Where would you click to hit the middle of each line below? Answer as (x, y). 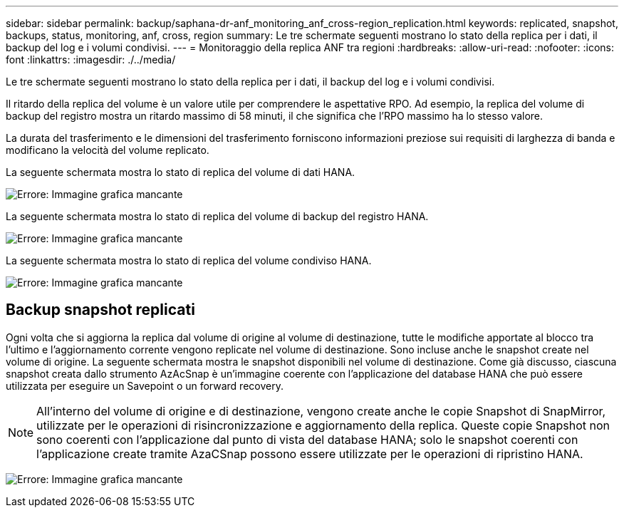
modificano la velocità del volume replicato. (108, 150)
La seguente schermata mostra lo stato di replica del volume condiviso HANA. (189, 260)
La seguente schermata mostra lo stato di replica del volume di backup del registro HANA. (217, 216)
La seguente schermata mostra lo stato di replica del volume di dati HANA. (181, 172)
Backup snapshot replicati (100, 310)
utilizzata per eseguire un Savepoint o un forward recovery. (145, 385)
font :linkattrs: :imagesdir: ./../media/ (91, 59)
